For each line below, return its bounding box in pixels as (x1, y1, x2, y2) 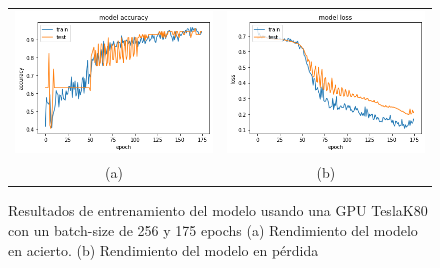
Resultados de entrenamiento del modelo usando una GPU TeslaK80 (8, 200, 428, 221)
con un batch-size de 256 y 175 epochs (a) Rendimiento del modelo (8, 220, 418, 241)
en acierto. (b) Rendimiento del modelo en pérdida (8, 239, 319, 260)
